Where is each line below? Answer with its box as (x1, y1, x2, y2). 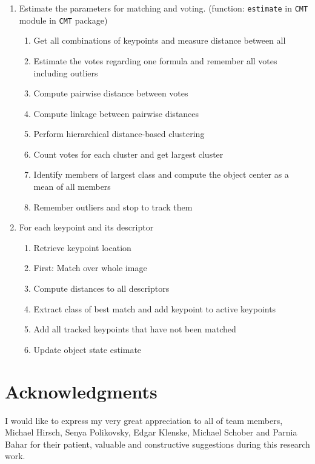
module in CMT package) (19, 13, 108, 26)
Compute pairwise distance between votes (33, 87, 188, 99)
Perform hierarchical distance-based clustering (33, 127, 205, 140)
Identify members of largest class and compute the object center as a (33, 168, 289, 181)
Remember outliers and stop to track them (33, 200, 193, 213)
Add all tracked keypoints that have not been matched (33, 323, 236, 335)
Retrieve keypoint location (33, 241, 131, 254)
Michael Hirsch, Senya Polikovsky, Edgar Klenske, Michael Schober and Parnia (5, 426, 297, 439)
